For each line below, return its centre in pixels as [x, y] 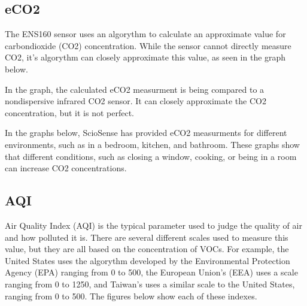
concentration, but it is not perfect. [70, 112]
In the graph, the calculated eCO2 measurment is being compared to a [135, 89]
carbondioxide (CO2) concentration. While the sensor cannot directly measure [148, 45]
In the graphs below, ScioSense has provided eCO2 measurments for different [146, 133]
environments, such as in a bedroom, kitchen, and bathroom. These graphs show [152, 144]
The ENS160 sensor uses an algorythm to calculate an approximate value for [145, 34]
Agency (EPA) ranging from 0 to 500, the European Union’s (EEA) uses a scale [151, 272]
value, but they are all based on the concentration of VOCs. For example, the [147, 249]
